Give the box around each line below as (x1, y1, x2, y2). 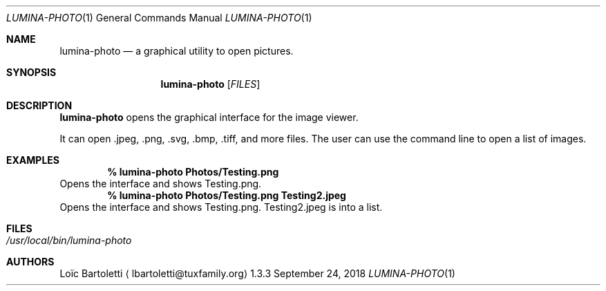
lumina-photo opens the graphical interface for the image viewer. (59, 111, 359, 123)
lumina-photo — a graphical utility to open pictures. (59, 45, 294, 57)
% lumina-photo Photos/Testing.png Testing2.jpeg (107, 189, 346, 201)
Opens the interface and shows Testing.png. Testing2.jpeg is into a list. (59, 201, 383, 213)
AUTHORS (6, 256, 55, 267)
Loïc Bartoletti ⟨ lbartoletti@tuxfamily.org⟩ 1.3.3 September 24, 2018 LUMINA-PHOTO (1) (59, 267, 455, 279)
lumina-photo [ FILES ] (160, 78, 261, 90)
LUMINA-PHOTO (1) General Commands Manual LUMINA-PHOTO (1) (6, 12, 312, 24)
